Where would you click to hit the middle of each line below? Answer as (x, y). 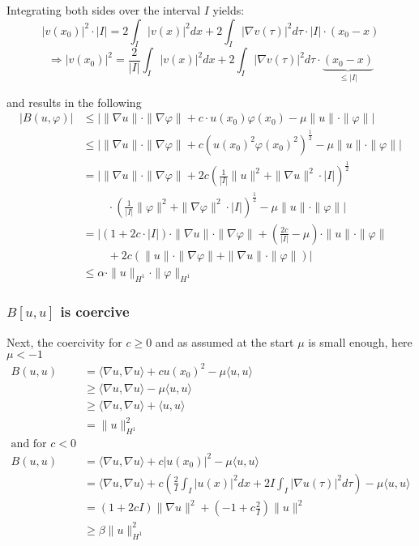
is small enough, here (360, 341)
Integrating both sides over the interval (104, 10)
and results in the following (74, 102)
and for (29, 444)
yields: (229, 10)
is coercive (95, 311)
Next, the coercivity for (64, 341)
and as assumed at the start (224, 341)
